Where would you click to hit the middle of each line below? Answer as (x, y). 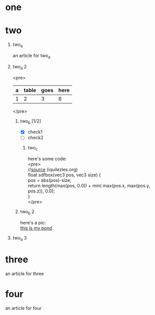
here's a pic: (33, 223)
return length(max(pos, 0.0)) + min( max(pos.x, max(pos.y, (89, 186)
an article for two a (31, 56)
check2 (36, 138)
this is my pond (36, 228)
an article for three (25, 273)
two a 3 (20, 239)
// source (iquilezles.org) (53, 170)
